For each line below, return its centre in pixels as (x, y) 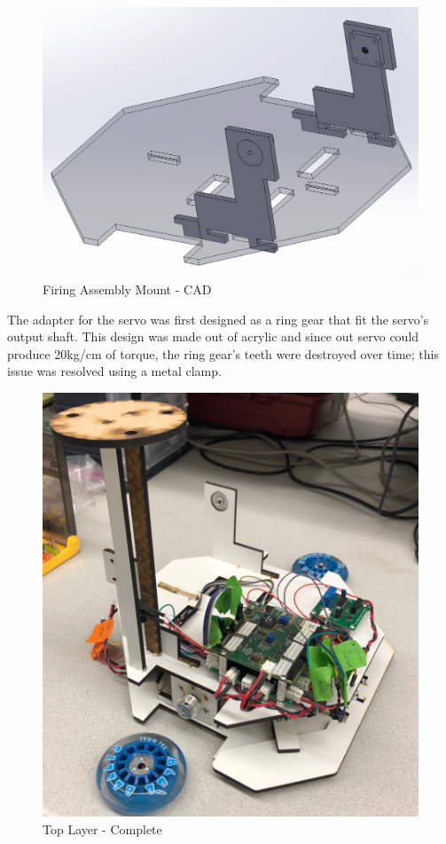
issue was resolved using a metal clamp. (114, 371)
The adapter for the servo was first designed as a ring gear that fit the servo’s (218, 319)
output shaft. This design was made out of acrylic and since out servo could (213, 336)
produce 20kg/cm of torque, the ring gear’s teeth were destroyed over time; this (223, 353)
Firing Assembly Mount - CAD (127, 289)
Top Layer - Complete (102, 828)
